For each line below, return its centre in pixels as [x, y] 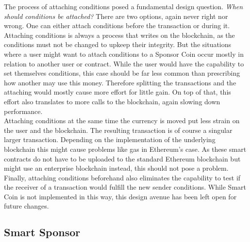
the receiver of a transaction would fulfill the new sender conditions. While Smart [125, 187]
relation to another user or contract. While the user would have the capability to [124, 63]
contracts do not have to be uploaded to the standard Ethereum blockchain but [122, 158]
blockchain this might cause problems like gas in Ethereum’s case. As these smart [125, 149]
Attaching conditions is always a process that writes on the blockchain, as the [119, 35]
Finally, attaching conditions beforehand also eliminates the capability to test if [122, 177]
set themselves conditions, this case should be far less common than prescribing [122, 73]
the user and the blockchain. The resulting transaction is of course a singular [118, 130]
